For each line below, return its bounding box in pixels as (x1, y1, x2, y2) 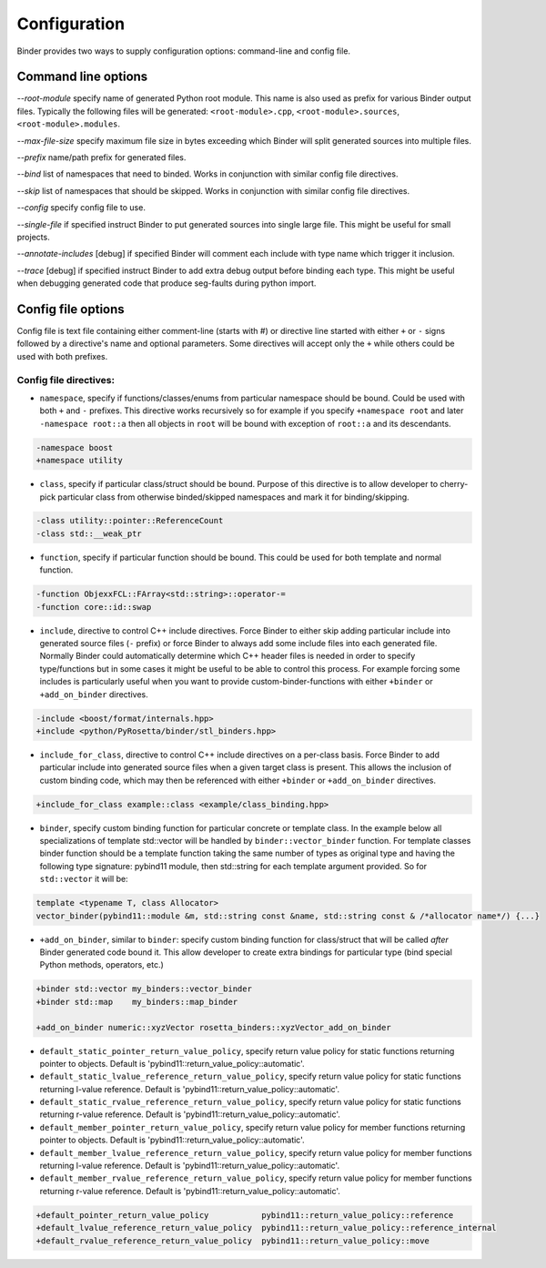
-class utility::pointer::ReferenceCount (35, 515, 224, 526)
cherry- (440, 479, 469, 490)
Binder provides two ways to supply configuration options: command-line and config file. (16, 46, 350, 56)
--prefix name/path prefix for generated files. (16, 152, 187, 163)
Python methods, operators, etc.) (39, 959, 164, 970)
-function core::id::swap (35, 602, 152, 612)
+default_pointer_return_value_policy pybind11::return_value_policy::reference (35, 1210, 454, 1220)
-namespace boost (35, 442, 114, 452)
